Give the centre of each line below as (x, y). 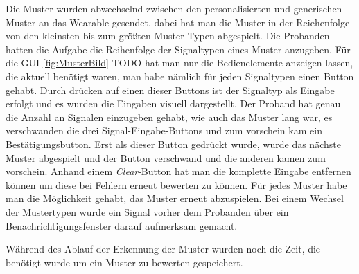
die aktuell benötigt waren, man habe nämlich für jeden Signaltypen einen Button (180, 76)
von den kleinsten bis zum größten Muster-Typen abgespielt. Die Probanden (168, 36)
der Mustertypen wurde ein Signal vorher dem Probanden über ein (147, 211)
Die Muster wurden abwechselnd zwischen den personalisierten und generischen (174, 8)
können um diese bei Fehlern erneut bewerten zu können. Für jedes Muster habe (176, 184)
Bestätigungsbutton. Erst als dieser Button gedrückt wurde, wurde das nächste (173, 144)
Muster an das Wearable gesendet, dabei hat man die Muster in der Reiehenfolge (178, 22)
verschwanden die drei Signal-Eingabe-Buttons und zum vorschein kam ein (164, 130)
